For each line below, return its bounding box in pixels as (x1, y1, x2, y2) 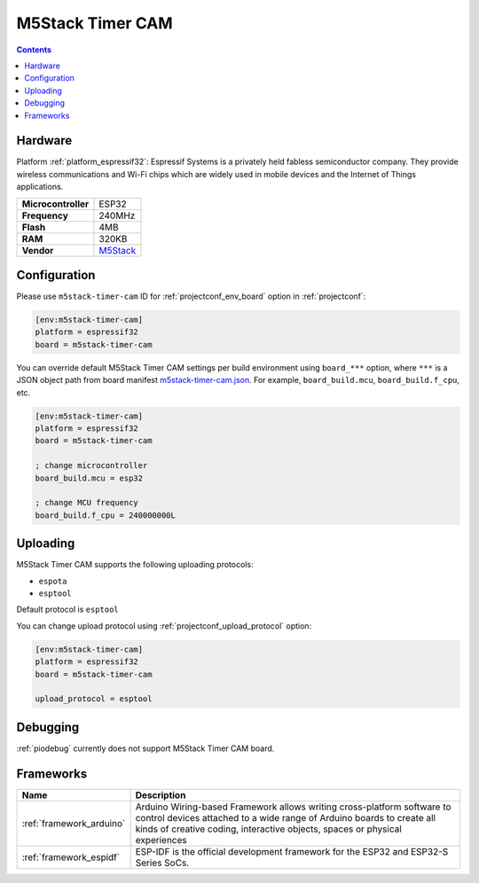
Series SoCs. (135, 856, 190, 869)
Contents (16, 44, 52, 55)
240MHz (98, 209, 136, 222)
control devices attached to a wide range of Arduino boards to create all (135, 811, 436, 824)
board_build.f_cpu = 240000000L (35, 510, 177, 520)
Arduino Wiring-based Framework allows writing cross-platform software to (135, 801, 452, 813)
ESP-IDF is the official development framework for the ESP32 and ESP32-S (135, 845, 449, 857)
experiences (135, 833, 187, 846)
